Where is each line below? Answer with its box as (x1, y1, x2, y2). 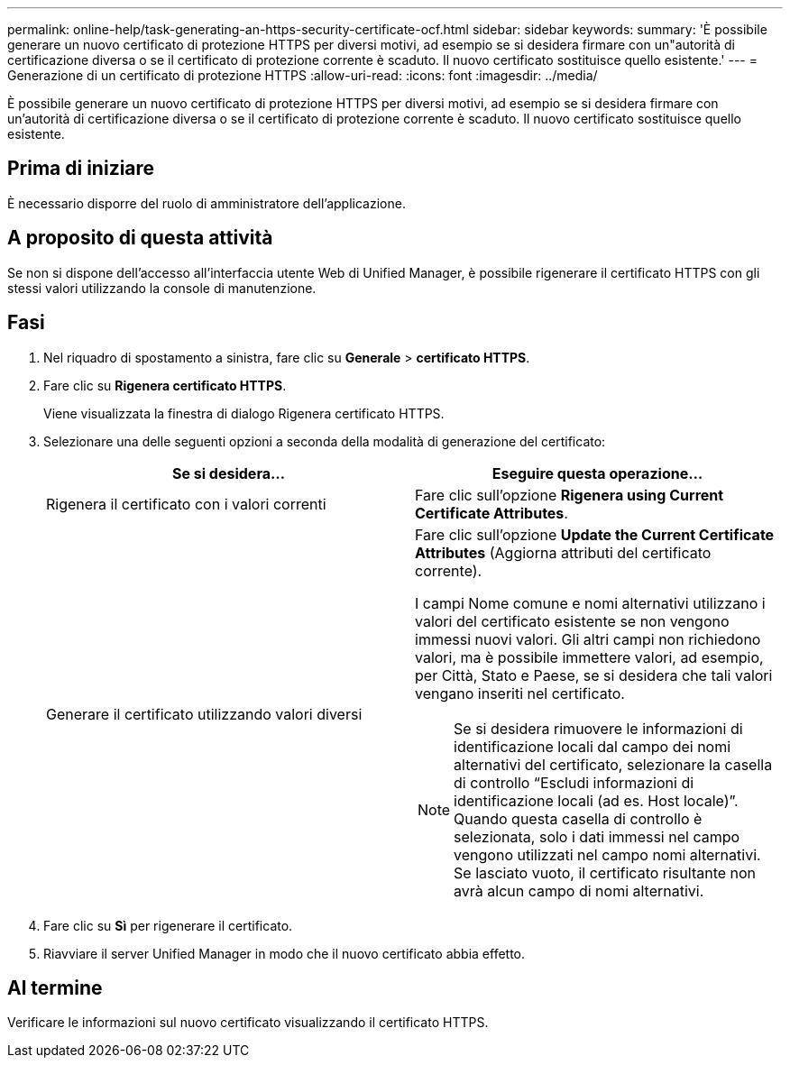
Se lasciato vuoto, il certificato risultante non (454, 863, 757, 882)
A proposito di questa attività (7, 226, 273, 250)
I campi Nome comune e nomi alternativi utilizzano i (415, 593, 766, 612)
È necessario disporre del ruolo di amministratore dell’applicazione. (7, 195, 406, 211)
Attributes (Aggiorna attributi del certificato (415, 543, 712, 562)
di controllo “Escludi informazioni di (454, 773, 694, 792)
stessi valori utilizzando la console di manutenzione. (7, 280, 317, 296)
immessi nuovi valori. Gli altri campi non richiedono (415, 629, 761, 648)
